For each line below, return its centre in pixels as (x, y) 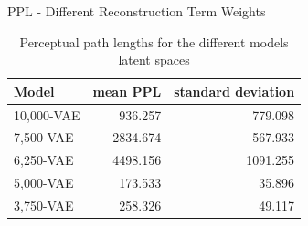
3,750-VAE (44, 205)
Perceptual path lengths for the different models (154, 41)
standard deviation (234, 91)
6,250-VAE (44, 160)
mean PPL (127, 91)
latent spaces (154, 60)
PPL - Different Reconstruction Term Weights (137, 11)
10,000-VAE (47, 114)
